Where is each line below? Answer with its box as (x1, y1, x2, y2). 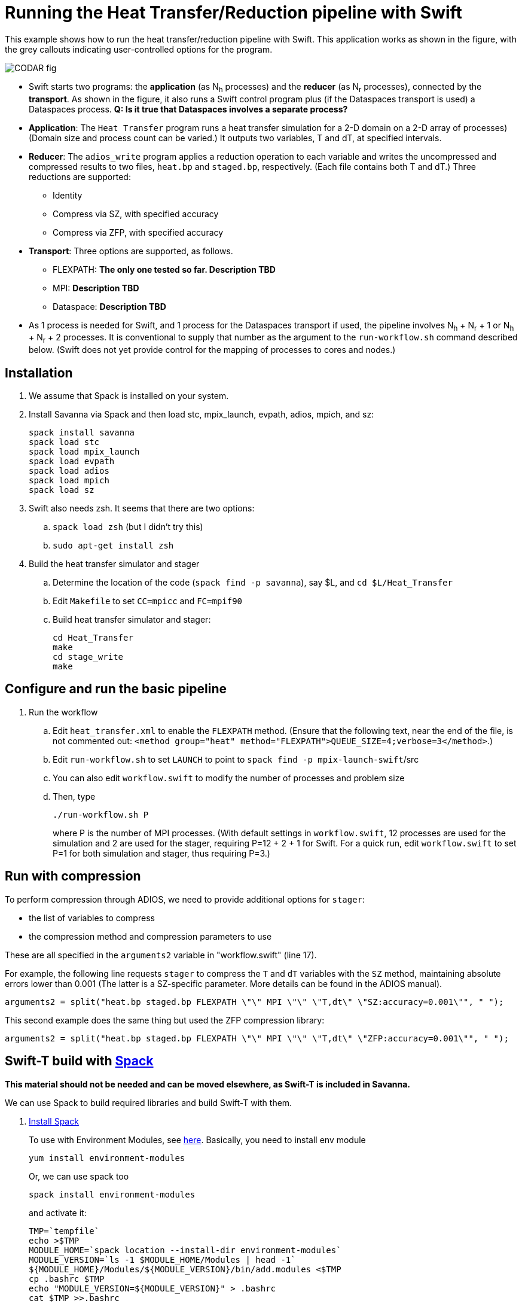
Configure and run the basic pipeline (5, 681, 227, 697)
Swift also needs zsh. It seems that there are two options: (29, 502, 255, 513)
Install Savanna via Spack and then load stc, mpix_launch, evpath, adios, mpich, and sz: (29, 409, 374, 419)
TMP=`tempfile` (29, 1226, 100, 1236)
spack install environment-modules (29, 1189, 196, 1199)
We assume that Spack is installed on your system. (29, 390, 229, 401)
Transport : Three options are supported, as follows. (29, 245, 233, 256)
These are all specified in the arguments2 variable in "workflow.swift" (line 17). (5, 949, 317, 960)
